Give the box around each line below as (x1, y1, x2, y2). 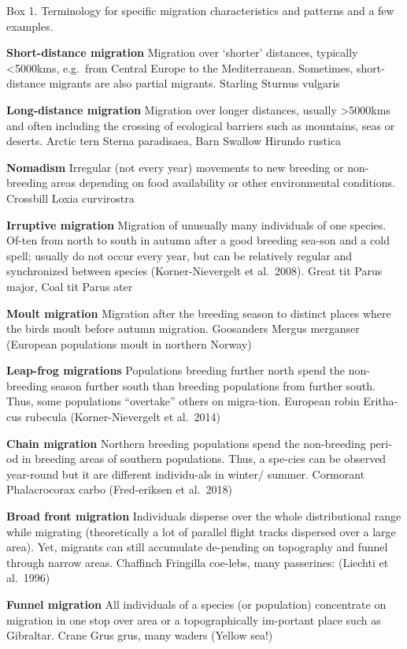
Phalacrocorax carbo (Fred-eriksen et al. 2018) (6, 481, 232, 498)
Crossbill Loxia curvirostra (6, 189, 135, 206)
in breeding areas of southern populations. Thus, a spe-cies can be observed (21, 450, 387, 467)
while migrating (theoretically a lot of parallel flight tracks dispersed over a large (6, 523, 396, 539)
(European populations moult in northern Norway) (6, 335, 252, 352)
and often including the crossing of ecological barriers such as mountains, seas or (6, 117, 395, 133)
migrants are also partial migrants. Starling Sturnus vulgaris (49, 75, 340, 91)
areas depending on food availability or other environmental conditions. (50, 174, 395, 191)
